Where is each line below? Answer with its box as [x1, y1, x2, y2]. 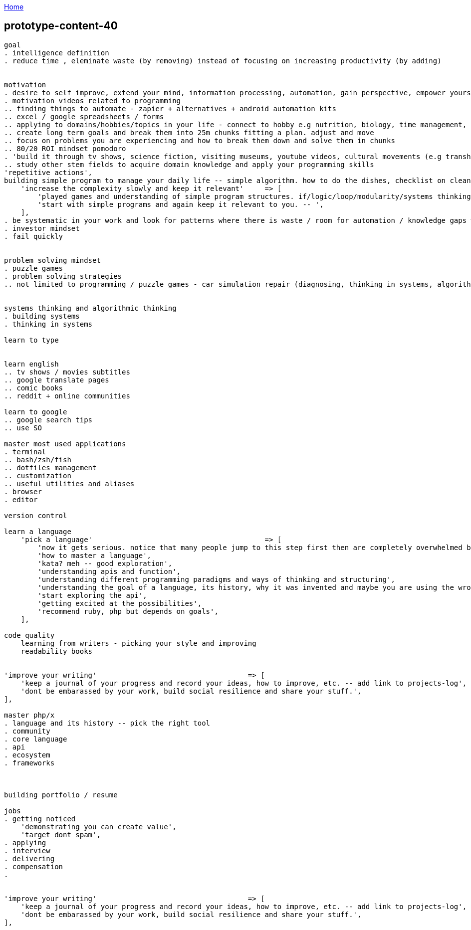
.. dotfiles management [4, 463, 97, 472]
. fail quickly [4, 232, 63, 240]
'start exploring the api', [37, 591, 147, 599]
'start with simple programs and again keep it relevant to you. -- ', [37, 200, 324, 208]
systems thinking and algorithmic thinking [4, 304, 177, 312]
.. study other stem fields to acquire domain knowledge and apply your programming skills [4, 160, 374, 169]
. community [4, 727, 50, 735]
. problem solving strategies [4, 272, 122, 280]
